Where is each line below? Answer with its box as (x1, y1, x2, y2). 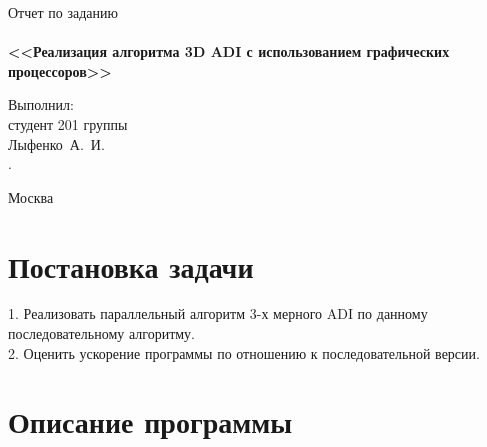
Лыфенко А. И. (8, 133, 105, 154)
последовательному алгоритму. (8, 323, 195, 344)
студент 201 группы (8, 113, 128, 134)
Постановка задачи (8, 245, 254, 286)
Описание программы (8, 401, 293, 442)
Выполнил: (8, 94, 74, 115)
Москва (8, 186, 54, 207)
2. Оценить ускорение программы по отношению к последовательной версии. (8, 342, 480, 363)
